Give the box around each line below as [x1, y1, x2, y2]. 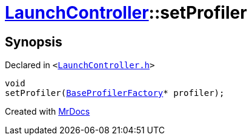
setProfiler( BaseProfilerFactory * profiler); [5, 88, 225, 98]
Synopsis [5, 34, 62, 49]
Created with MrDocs [5, 106, 90, 117]
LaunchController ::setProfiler [5, 2, 247, 23]
